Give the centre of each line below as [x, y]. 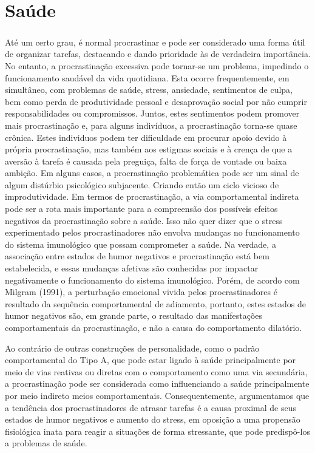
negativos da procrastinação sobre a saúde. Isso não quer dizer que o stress [144, 220]
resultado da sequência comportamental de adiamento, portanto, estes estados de [155, 303]
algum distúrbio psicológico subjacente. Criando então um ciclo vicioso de [142, 184]
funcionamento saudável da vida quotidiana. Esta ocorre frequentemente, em [147, 77]
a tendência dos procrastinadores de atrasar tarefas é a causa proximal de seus [151, 407]
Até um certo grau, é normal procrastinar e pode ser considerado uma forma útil [155, 42]
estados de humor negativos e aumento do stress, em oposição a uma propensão [153, 419]
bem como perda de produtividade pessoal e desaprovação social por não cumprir [156, 101]
